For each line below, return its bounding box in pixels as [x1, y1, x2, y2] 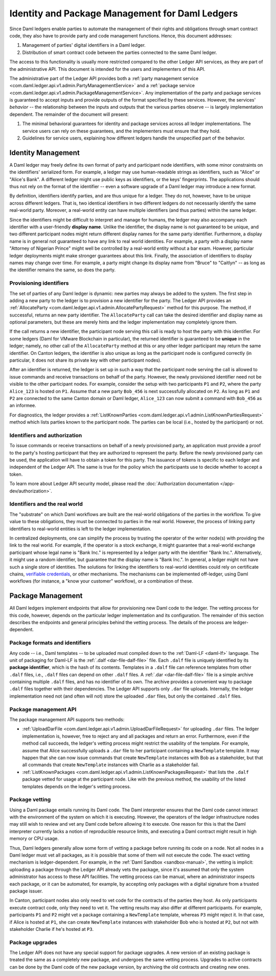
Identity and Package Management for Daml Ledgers [9, 8, 238, 19]
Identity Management [9, 148, 80, 157]
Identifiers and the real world [9, 501, 83, 508]
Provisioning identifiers [9, 280, 69, 287]
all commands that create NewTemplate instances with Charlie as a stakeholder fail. [22, 762, 199, 768]
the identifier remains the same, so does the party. [9, 267, 116, 273]
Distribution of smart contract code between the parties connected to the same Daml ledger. [22, 49, 217, 55]
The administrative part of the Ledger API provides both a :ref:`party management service [9, 75, 199, 82]
